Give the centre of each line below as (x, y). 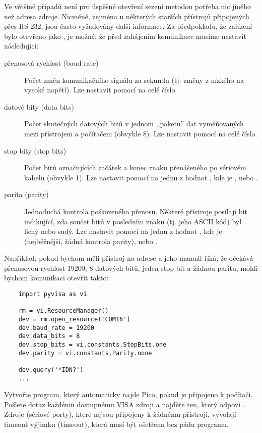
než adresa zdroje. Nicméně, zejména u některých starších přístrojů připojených (127, 16)
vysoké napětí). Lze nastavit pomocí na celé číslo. (101, 90)
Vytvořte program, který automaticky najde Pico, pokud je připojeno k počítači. (128, 394)
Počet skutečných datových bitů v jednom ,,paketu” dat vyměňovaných (134, 124)
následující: (21, 46)
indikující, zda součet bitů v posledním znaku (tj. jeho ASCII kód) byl (133, 221)
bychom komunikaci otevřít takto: (56, 278)
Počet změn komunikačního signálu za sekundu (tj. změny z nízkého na (134, 80)
